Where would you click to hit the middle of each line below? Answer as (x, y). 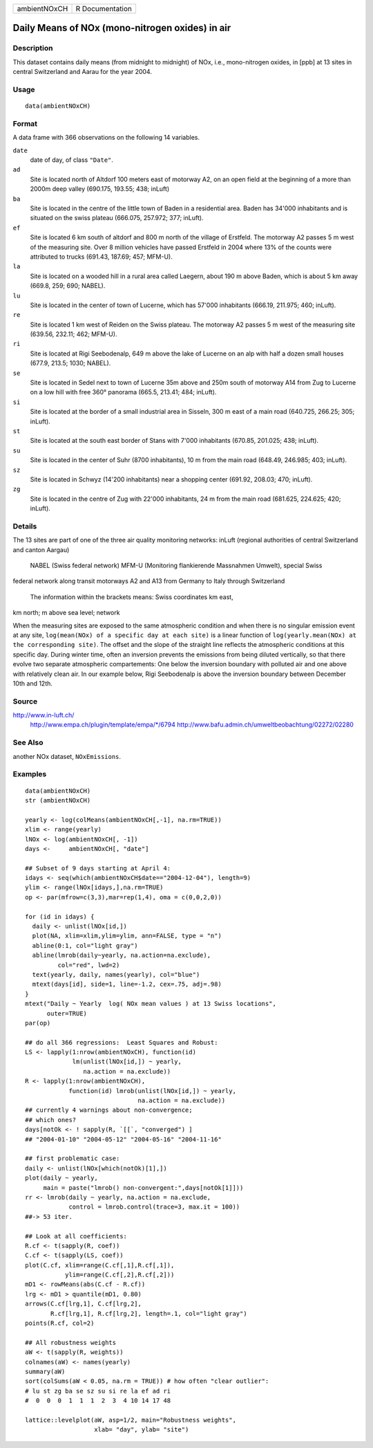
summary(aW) (45, 1371)
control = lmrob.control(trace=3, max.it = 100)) (154, 1207)
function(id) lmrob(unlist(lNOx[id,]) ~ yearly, (152, 1091)
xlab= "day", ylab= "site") (142, 1430)
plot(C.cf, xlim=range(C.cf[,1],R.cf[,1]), (100, 1265)
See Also (28, 742)
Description (33, 48)
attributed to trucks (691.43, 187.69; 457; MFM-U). (101, 257)
